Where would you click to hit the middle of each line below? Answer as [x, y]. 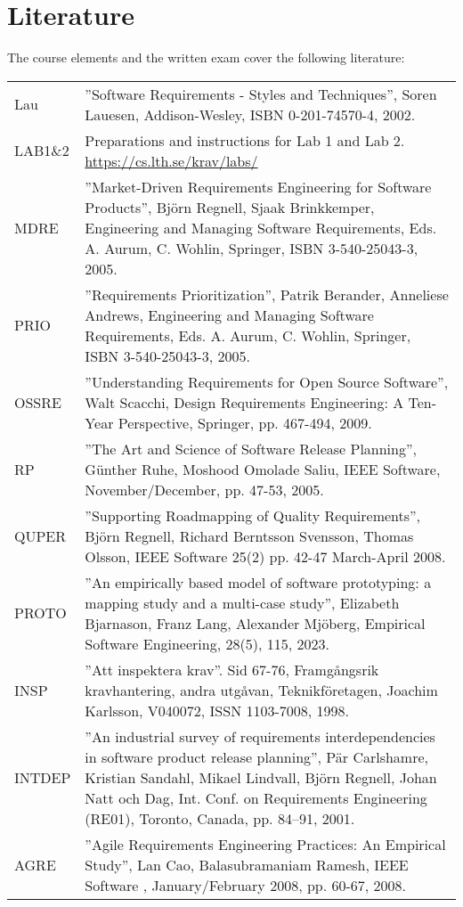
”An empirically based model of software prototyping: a [258, 582]
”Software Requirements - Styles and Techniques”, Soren [261, 94]
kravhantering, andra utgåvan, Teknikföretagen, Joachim [261, 690]
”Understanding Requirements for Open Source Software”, [267, 381]
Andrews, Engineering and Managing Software [229, 315]
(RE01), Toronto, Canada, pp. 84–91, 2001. [220, 818]
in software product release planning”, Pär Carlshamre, [257, 756]
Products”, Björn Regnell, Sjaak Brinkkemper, [230, 207]
